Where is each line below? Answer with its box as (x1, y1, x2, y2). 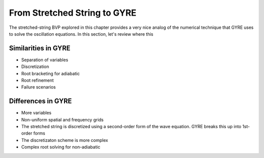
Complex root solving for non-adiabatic (21, 144, 100, 150)
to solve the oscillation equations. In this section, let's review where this (9, 31, 154, 37)
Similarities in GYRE (9, 44, 70, 52)
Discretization (21, 64, 49, 69)
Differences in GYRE (9, 97, 72, 105)
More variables (21, 110, 52, 116)
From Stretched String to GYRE (9, 7, 137, 18)
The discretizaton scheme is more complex (21, 137, 109, 143)
